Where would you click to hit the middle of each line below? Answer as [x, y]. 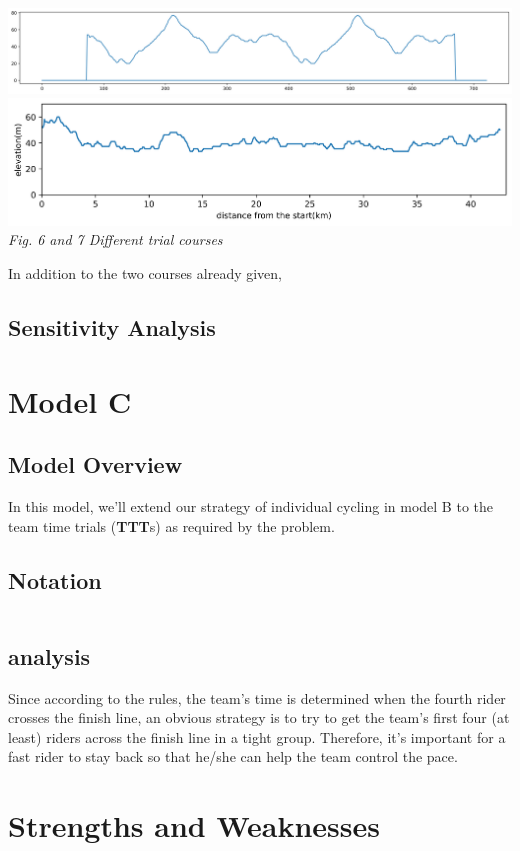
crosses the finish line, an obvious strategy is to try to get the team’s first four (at [259, 717]
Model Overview [95, 464]
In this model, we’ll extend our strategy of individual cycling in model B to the [251, 505]
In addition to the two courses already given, [145, 273]
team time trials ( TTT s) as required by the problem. [171, 525]
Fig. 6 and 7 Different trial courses [115, 239]
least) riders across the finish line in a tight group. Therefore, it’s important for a [257, 736]
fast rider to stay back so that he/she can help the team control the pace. [233, 756]
